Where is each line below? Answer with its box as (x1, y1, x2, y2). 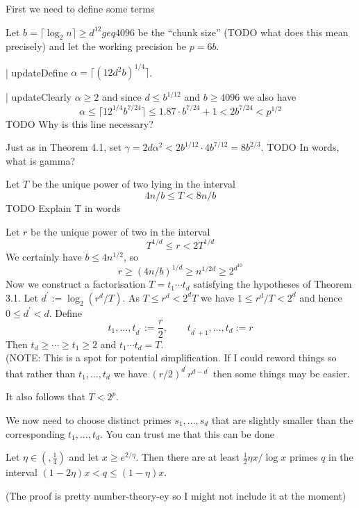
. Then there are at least (135, 450, 240, 464)
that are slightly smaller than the (211, 412, 353, 427)
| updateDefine (6, 65, 68, 79)
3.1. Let (6, 290, 38, 304)
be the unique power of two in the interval (31, 224, 210, 238)
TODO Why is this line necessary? (6, 116, 153, 131)
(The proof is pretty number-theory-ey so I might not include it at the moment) (6, 488, 347, 502)
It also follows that (6, 389, 85, 404)
